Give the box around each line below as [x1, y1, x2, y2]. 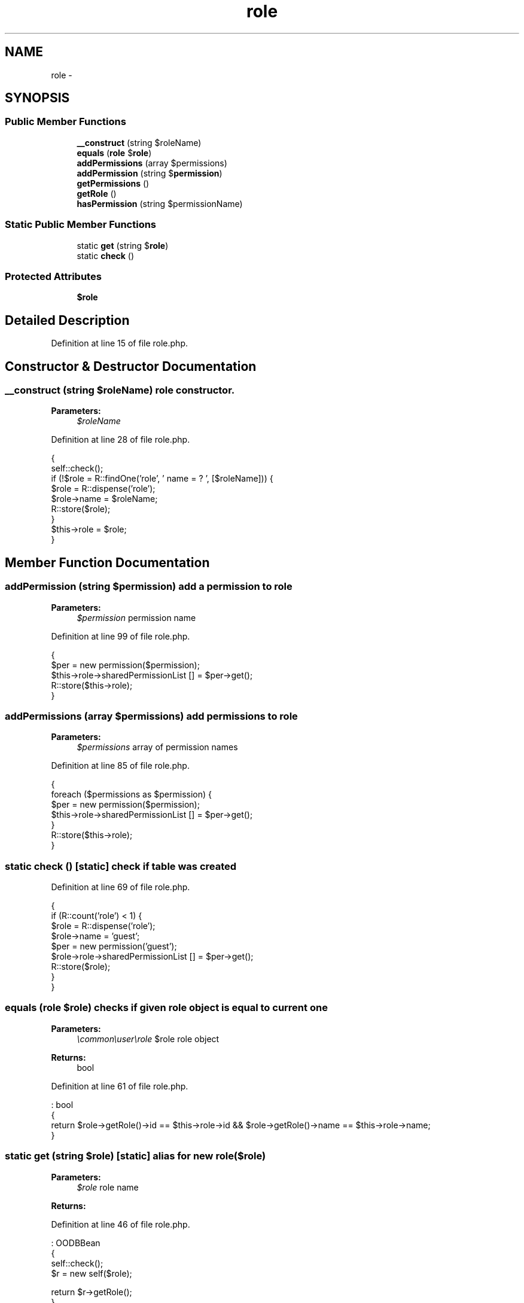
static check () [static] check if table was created [5, 860, 237, 872]
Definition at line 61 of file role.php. [51, 1080, 188, 1091]
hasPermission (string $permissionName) [77, 198, 243, 209]
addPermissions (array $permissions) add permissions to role [5, 710, 298, 722]
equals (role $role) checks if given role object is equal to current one [5, 1001, 328, 1014]
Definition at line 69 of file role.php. [51, 882, 190, 893]
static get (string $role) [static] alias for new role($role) [5, 1150, 266, 1162]
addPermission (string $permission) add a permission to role [5, 580, 293, 593]
